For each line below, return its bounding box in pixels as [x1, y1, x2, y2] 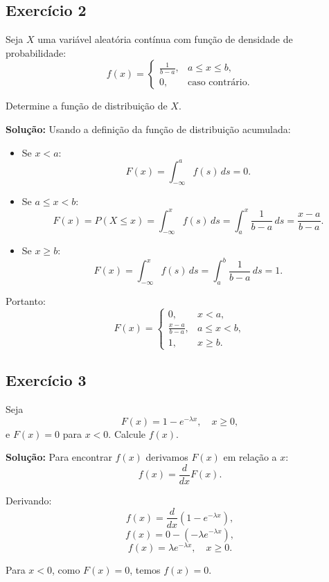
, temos [130, 562, 161, 576]
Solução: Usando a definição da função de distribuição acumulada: [6, 121, 291, 136]
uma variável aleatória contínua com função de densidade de [37, 32, 293, 46]
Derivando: [6, 493, 52, 507]
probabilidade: [6, 45, 66, 60]
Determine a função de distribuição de [6, 98, 168, 113]
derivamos [145, 450, 188, 464]
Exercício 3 [6, 369, 87, 391]
